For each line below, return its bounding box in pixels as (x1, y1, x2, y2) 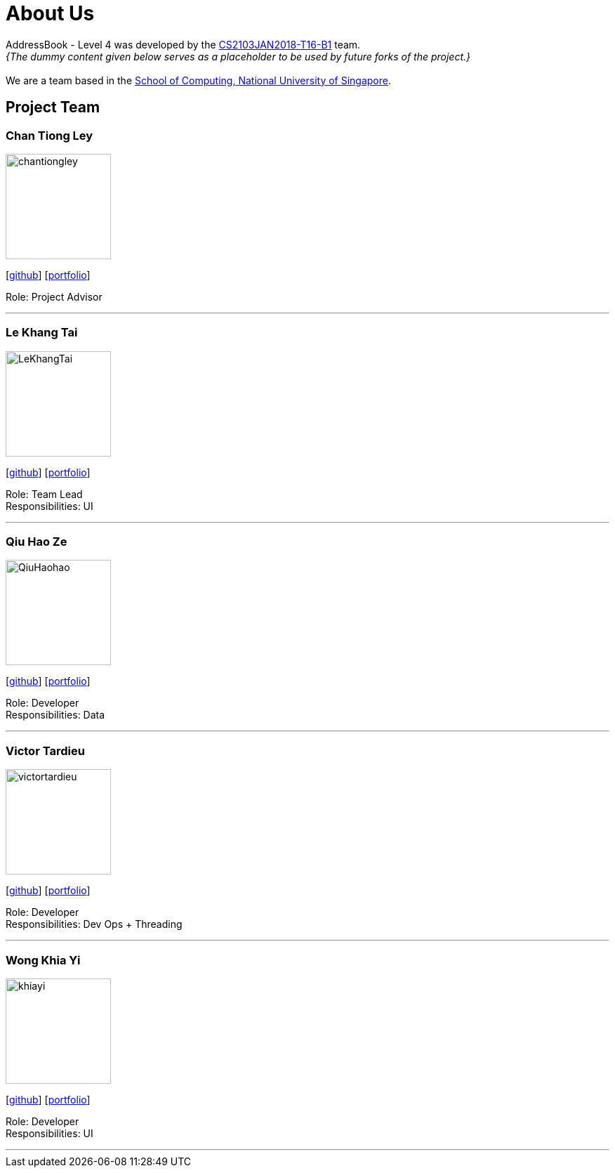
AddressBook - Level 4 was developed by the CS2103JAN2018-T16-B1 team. (6, 38, 361, 51)
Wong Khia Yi (6, 952, 81, 967)
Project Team (6, 98, 100, 117)
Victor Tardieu (6, 743, 85, 758)
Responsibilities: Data (6, 709, 105, 721)
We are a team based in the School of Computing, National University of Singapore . (6, 74, 392, 86)
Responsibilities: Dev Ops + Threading (6, 918, 183, 931)
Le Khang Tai (6, 325, 78, 340)
